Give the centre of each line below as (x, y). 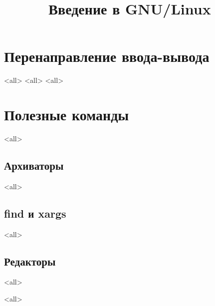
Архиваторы (34, 165)
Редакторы (30, 261)
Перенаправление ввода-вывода (107, 56)
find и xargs (35, 213)
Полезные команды (67, 115)
